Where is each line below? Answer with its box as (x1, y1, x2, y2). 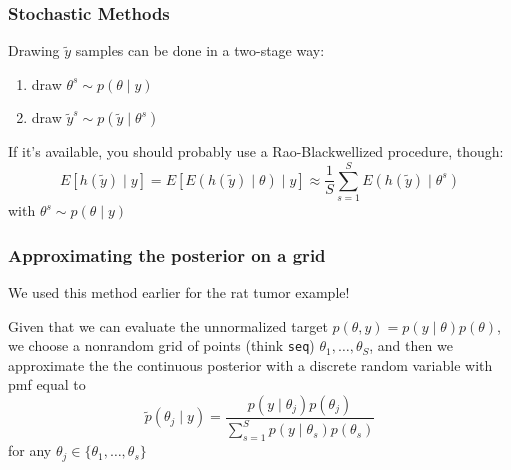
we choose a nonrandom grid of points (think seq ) (8, 335, 315, 356)
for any (8, 440, 52, 461)
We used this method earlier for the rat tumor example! (8, 281, 350, 302)
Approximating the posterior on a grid (8, 242, 326, 267)
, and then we (369, 335, 453, 356)
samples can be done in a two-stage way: (75, 40, 325, 61)
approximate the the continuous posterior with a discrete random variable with (8, 354, 493, 375)
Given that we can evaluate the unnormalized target (8, 315, 328, 336)
